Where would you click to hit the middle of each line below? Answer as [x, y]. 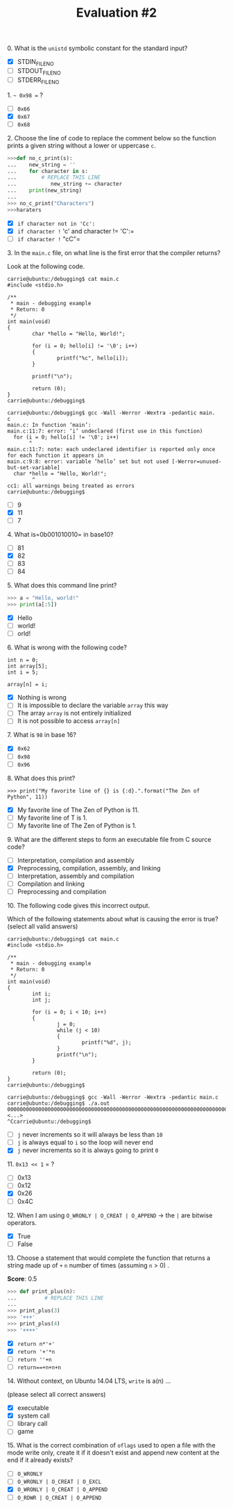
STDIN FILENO [35, 63]
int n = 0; [23, 660]
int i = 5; [23, 672]
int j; [42, 1000]
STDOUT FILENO [39, 71]
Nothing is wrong [42, 697]
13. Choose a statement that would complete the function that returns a [109, 1258]
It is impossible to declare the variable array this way [93, 705]
